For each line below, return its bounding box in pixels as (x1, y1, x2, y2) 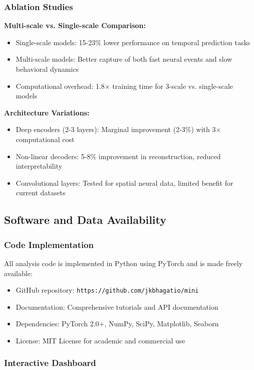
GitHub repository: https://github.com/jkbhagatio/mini (16, 285, 199, 295)
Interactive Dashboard (4, 356, 96, 369)
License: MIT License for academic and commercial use (16, 335, 185, 345)
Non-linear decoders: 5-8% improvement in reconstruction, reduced (16, 151, 221, 161)
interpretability (16, 161, 63, 171)
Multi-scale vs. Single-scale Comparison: (4, 20, 146, 31)
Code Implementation (4, 238, 94, 251)
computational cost (16, 134, 75, 144)
